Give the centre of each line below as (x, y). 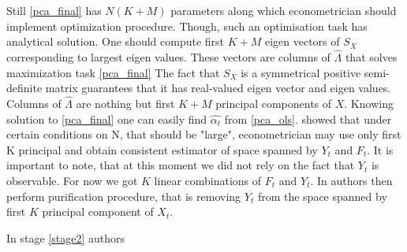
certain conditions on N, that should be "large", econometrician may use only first (204, 134)
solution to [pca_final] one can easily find (107, 119)
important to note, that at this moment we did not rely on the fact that (181, 165)
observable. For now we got (72, 180)
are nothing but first (125, 103)
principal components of (274, 103)
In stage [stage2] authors (65, 237)
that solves (371, 57)
